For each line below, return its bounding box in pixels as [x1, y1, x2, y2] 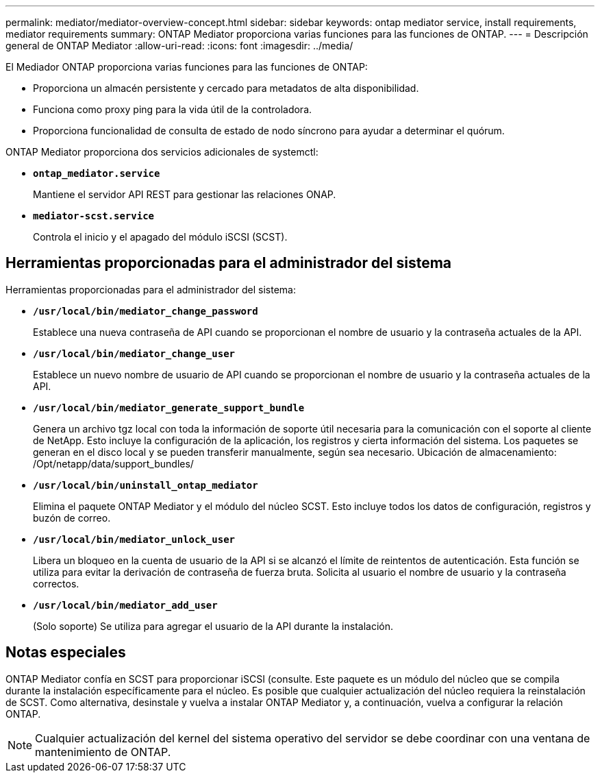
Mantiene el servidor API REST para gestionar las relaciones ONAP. [33, 189, 336, 200]
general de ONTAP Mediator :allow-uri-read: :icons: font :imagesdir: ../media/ [5, 40, 353, 51]
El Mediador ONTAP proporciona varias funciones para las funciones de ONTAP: [5, 61, 368, 73]
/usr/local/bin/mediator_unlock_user [33, 533, 236, 545]
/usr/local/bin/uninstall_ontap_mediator [33, 479, 258, 491]
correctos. [33, 577, 79, 589]
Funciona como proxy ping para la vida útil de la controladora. [33, 104, 312, 115]
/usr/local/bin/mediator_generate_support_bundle [33, 402, 305, 413]
